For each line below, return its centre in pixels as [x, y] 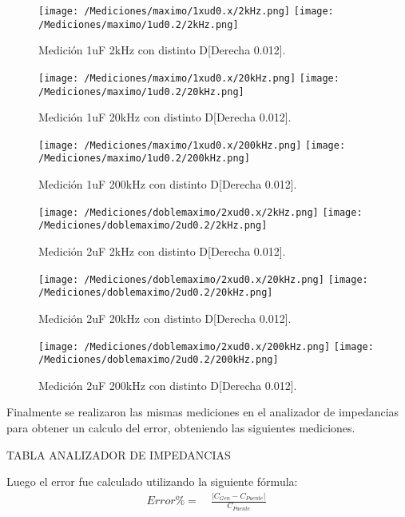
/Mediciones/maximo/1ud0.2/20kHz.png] [141, 91]
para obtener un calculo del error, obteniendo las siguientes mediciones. [181, 428]
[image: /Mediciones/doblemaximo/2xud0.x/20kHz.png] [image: [203, 279]
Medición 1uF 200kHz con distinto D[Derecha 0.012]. [168, 184]
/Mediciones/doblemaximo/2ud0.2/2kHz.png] [153, 226]
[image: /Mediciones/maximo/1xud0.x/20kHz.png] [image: [189, 78]
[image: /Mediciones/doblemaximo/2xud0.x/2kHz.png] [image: [201, 212]
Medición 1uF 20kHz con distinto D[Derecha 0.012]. [165, 117]
